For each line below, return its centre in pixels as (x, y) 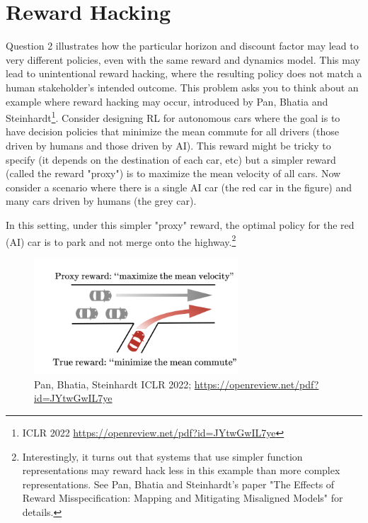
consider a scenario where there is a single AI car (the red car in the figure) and (179, 187)
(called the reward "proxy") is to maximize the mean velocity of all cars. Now (173, 173)
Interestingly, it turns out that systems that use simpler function (162, 456)
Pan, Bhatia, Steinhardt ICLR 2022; (113, 384)
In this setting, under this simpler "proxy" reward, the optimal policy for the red (180, 224)
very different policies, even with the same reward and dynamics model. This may (183, 59)
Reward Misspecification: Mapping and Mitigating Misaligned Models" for (183, 498)
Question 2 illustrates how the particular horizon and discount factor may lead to (182, 46)
